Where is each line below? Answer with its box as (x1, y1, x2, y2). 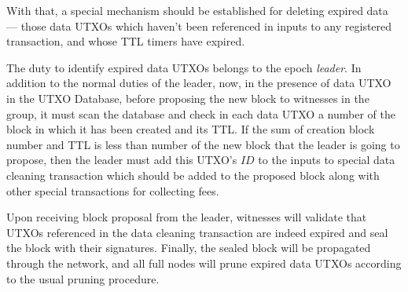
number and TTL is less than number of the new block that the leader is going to (6, 136, 400, 152)
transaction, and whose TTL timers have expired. (6, 33, 245, 49)
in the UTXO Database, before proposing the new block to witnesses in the (6, 89, 369, 106)
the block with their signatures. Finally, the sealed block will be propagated (6, 239, 371, 256)
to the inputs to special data (258, 151, 395, 168)
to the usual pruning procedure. (6, 270, 160, 287)
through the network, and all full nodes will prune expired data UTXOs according (6, 254, 402, 271)
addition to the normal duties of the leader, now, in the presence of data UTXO (6, 75, 391, 91)
